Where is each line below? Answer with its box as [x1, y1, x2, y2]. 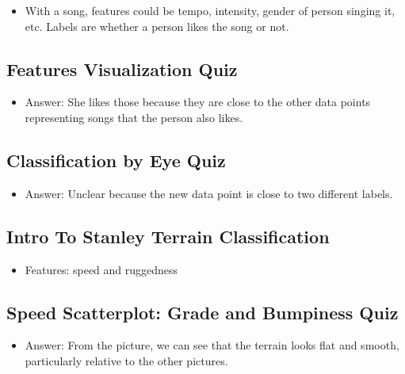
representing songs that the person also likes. [25, 109, 243, 125]
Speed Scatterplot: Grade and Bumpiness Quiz [6, 300, 399, 324]
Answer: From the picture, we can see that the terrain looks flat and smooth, [25, 337, 399, 353]
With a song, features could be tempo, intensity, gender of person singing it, [25, 2, 395, 18]
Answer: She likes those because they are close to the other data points [25, 93, 371, 110]
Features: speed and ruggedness [25, 261, 178, 277]
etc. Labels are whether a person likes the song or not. [25, 17, 289, 34]
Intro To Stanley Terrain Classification [6, 223, 330, 248]
